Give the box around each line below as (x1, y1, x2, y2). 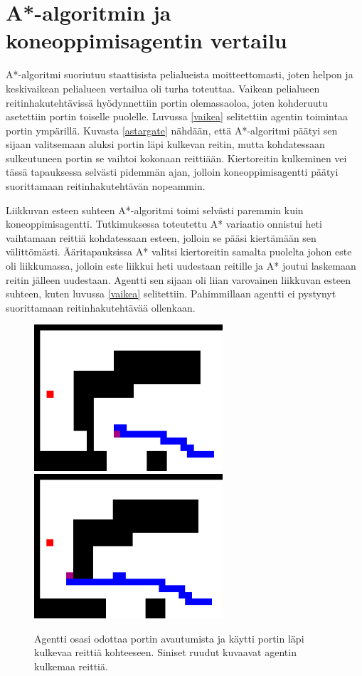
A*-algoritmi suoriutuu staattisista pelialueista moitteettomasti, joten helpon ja (6, 67, 353, 82)
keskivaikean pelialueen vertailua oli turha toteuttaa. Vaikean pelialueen (6, 80, 320, 95)
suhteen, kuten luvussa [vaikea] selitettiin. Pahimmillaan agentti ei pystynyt (6, 286, 336, 301)
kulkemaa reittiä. (34, 658, 108, 673)
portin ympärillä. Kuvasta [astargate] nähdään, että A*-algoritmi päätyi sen (6, 122, 338, 137)
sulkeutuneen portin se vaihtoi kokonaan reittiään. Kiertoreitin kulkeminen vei (6, 150, 347, 165)
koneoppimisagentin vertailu (6, 26, 287, 55)
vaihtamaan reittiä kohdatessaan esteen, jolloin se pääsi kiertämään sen (6, 230, 316, 245)
